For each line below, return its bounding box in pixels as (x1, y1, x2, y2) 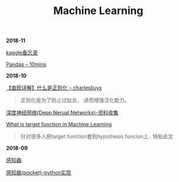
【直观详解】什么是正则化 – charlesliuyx (6, 84, 102, 91)
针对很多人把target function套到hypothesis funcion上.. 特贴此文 (20, 133, 174, 140)
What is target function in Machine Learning (6, 121, 112, 128)
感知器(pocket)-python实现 (6, 169, 71, 176)
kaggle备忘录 (6, 49, 38, 56)
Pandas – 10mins (6, 61, 47, 68)
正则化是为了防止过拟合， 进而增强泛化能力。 (20, 97, 130, 104)
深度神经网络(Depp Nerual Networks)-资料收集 (6, 109, 119, 116)
